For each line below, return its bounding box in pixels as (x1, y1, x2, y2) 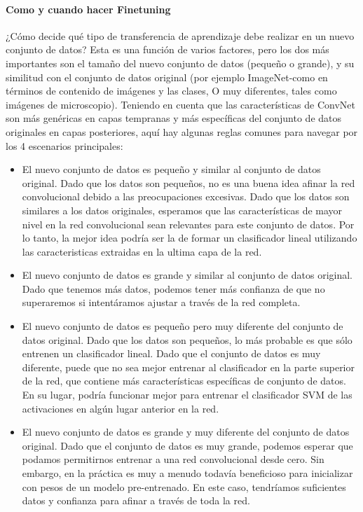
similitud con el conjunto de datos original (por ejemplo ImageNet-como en (6, 69, 328, 84)
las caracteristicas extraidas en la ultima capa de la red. (22, 244, 262, 258)
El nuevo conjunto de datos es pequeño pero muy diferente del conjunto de (22, 319, 343, 333)
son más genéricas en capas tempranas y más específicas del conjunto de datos (6, 111, 342, 125)
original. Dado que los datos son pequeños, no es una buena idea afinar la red (22, 175, 355, 190)
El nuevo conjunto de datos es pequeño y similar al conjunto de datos (22, 162, 321, 177)
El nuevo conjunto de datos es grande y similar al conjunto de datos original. (22, 268, 352, 282)
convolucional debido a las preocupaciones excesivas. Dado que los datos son (22, 189, 350, 204)
